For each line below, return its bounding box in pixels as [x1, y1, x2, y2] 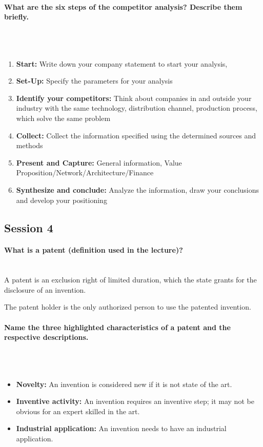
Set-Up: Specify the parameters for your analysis [16, 75, 173, 86]
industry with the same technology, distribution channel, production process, [16, 103, 257, 113]
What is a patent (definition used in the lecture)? [4, 245, 183, 255]
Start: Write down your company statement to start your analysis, [16, 58, 228, 69]
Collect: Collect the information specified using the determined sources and [16, 130, 256, 140]
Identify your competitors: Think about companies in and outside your [16, 92, 252, 103]
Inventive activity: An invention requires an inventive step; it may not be [16, 396, 254, 407]
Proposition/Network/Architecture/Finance [16, 167, 154, 178]
